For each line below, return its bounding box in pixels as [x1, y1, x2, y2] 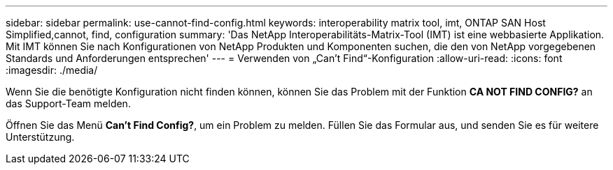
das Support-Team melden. [6, 98, 131, 109]
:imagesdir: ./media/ [6, 64, 98, 76]
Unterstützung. [6, 131, 75, 143]
